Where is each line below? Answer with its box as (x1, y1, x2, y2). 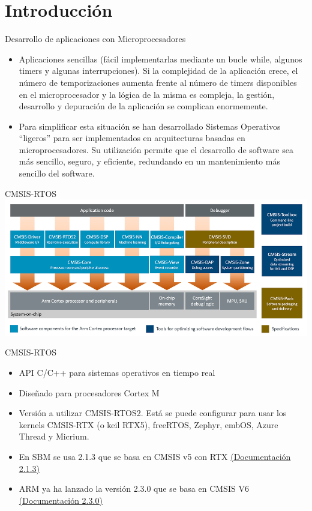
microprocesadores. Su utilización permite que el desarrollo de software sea (19, 143, 293, 156)
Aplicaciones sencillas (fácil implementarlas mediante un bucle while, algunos (19, 52, 302, 65)
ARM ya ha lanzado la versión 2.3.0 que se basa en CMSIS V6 (19, 482, 249, 495)
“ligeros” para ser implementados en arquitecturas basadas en (19, 132, 245, 144)
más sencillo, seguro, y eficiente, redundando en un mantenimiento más (19, 155, 280, 168)
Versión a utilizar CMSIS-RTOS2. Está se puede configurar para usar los (19, 407, 287, 419)
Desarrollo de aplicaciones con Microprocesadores (5, 32, 186, 45)
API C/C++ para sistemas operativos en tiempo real (19, 366, 215, 378)
